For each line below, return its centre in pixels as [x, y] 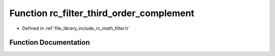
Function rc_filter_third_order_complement [102, 13]
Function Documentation [50, 43]
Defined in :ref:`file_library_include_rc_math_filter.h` [76, 28]
